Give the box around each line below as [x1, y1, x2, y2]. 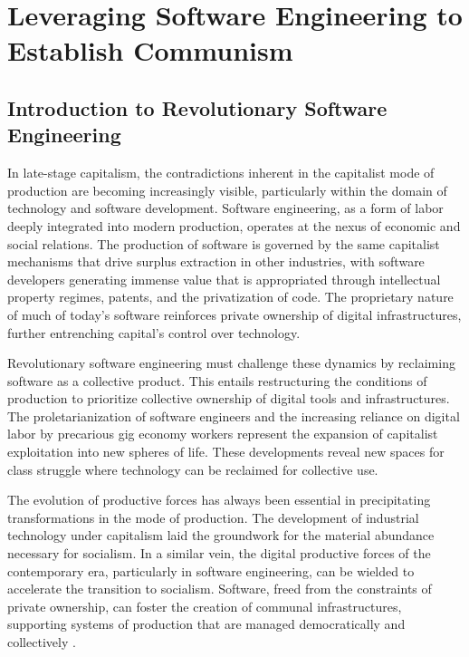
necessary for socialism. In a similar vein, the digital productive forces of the [7, 544, 431, 563]
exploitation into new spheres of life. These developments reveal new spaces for [7, 442, 445, 461]
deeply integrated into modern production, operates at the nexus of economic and [7, 216, 461, 235]
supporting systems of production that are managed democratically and [7, 614, 406, 633]
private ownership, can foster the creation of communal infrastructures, [7, 596, 402, 615]
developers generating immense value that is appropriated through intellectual [7, 269, 441, 288]
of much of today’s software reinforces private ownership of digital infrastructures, [7, 304, 462, 324]
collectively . [7, 633, 76, 651]
